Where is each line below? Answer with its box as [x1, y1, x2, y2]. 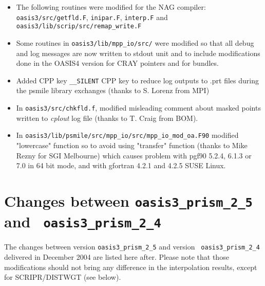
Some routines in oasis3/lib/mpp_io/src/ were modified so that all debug [16, 37, 254, 48]
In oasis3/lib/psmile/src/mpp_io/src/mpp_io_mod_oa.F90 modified [16, 130, 239, 140]
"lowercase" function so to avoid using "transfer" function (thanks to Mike [16, 139, 248, 150]
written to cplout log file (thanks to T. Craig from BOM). [16, 112, 198, 123]
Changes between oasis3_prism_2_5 [4, 190, 253, 211]
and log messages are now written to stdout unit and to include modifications [16, 47, 260, 58]
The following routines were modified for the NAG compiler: [16, 2, 206, 12]
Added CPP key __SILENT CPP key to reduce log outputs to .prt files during [16, 75, 259, 85]
